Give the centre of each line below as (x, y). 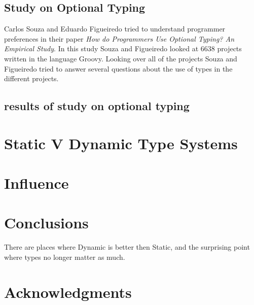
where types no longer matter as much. (65, 257)
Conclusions (46, 223)
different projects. (31, 78)
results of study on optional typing (97, 106)
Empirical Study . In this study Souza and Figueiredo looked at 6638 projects (123, 48)
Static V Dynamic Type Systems (121, 143)
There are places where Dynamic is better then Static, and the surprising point (127, 247)
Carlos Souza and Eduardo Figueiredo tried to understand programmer (115, 29)
